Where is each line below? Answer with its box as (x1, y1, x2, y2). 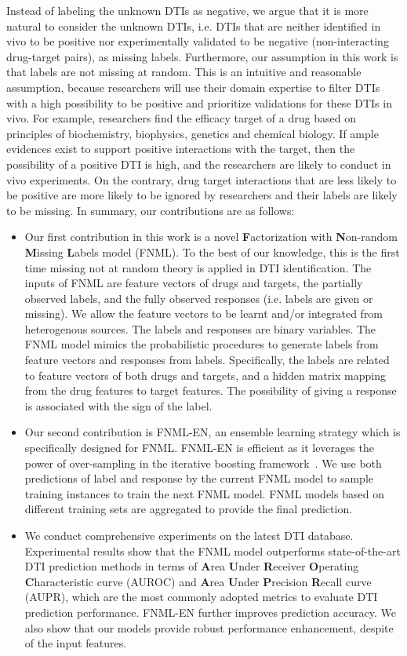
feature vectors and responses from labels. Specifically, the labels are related (24, 352, 390, 368)
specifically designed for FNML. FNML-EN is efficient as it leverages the (24, 439, 374, 456)
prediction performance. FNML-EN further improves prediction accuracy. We (24, 603, 396, 620)
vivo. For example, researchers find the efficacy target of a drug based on (6, 110, 356, 126)
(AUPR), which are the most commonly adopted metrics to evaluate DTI (24, 589, 378, 605)
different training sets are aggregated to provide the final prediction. (24, 501, 353, 517)
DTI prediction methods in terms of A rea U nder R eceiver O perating (24, 558, 359, 574)
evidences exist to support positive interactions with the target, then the (6, 140, 355, 157)
